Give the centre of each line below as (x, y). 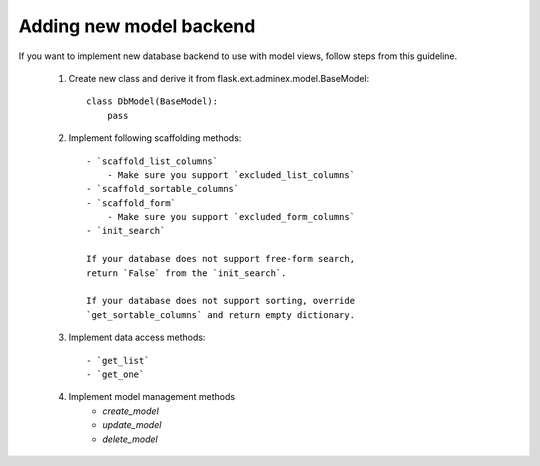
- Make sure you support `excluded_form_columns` (230, 217)
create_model (130, 411)
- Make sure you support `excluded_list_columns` (230, 174)
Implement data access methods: (137, 337)
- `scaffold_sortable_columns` (163, 189)
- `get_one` (115, 374)
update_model (132, 425)
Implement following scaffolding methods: (155, 138)
